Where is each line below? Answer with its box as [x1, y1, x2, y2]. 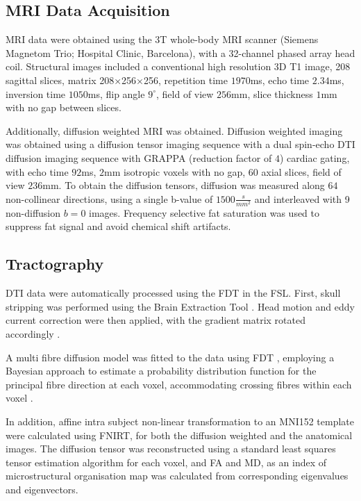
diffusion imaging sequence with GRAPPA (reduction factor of [6, 150, 272, 165]
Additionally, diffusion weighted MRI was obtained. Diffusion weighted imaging [6, 123, 343, 138]
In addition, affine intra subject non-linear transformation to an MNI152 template [6, 414, 355, 429]
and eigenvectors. [6, 482, 78, 496]
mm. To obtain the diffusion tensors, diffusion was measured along [42, 178, 325, 192]
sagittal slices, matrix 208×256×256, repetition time [6, 72, 228, 87]
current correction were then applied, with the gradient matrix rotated [6, 313, 305, 327]
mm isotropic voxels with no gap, [104, 164, 246, 179]
